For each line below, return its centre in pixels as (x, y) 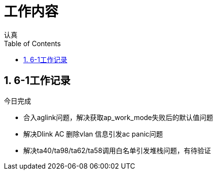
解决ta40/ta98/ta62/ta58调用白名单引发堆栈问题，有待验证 (117, 150)
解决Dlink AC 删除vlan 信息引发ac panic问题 (93, 134)
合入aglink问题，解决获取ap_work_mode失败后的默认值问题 (118, 117)
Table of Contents (33, 43)
